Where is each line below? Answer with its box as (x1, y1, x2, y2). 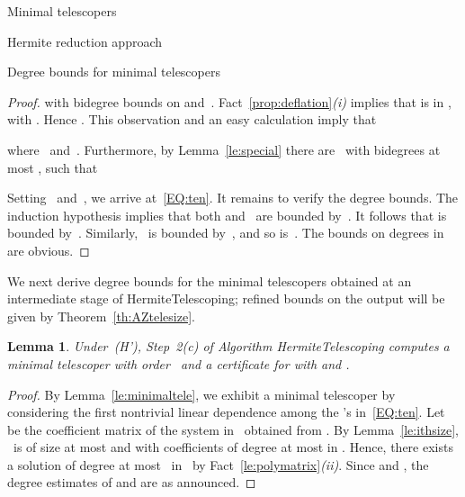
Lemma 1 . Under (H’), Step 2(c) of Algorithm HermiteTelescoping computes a (7, 337, 450, 356)
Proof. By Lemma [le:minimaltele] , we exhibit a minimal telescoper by (7, 384, 396, 403)
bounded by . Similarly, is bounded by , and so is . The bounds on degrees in (7, 223, 444, 242)
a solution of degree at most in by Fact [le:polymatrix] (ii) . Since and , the (7, 455, 429, 474)
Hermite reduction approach (7, 32, 163, 50)
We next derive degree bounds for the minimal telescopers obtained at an (7, 271, 412, 290)
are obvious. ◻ (7, 240, 90, 259)
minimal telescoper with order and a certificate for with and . (7, 354, 350, 373)
